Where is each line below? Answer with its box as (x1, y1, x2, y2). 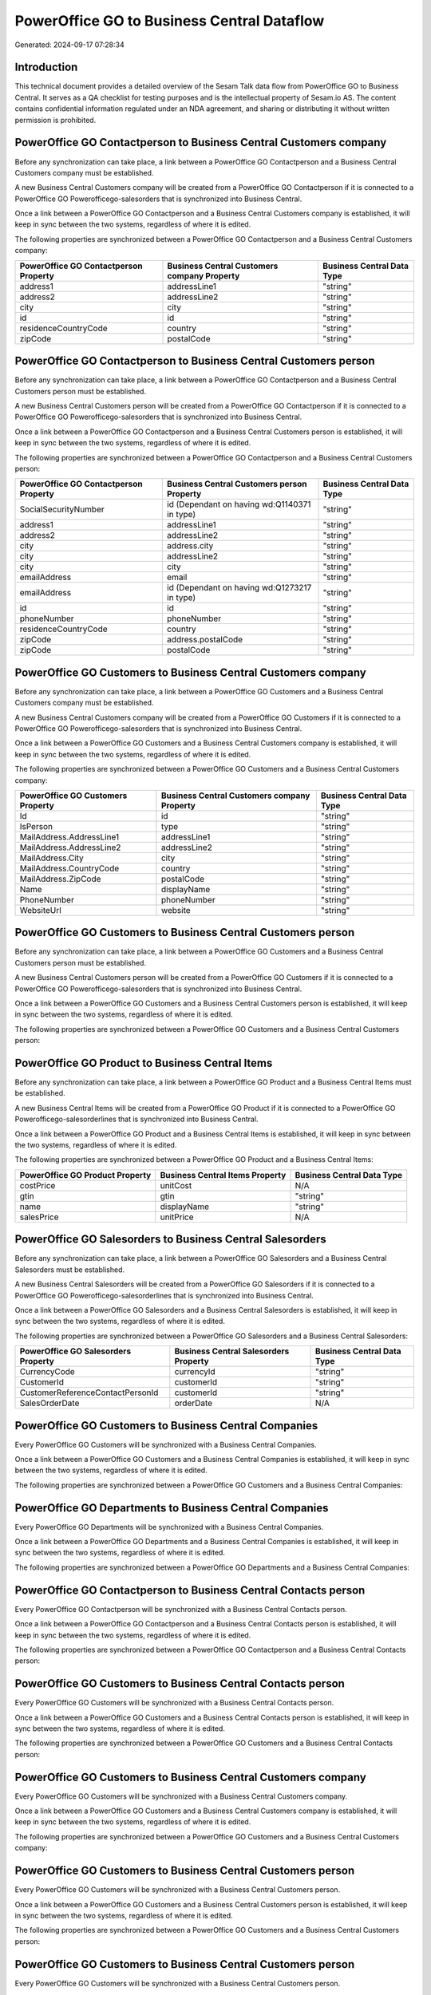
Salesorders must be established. (14, 1265, 125, 1274)
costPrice (19, 1179, 56, 1191)
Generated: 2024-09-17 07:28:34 (14, 40, 125, 49)
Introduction (14, 61, 78, 74)
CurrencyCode (19, 1366, 75, 1377)
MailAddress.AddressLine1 (19, 831, 120, 842)
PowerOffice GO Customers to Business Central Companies (14, 1419, 318, 1432)
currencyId (174, 1366, 215, 1377)
